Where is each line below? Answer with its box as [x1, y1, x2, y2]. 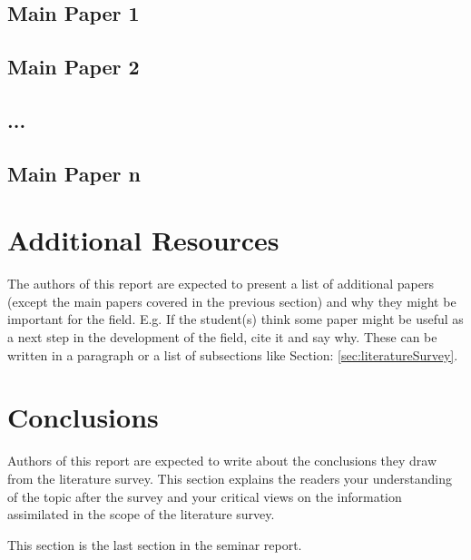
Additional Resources [7, 221, 280, 259]
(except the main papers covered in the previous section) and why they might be [7, 291, 456, 310]
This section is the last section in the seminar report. [7, 535, 302, 554]
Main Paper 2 [7, 53, 140, 81]
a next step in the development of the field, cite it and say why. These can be [7, 328, 437, 347]
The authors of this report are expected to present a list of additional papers [7, 274, 435, 293]
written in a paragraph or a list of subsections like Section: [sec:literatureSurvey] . [7, 345, 458, 364]
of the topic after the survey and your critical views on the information [7, 486, 402, 506]
